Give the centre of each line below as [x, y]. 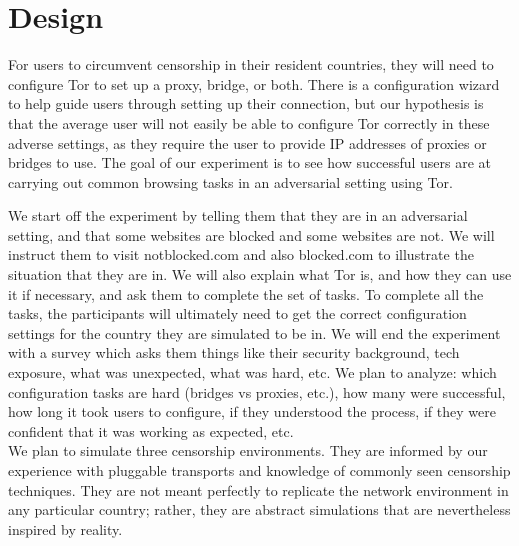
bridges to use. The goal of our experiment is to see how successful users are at [250, 162]
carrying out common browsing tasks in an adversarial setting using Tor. [230, 181]
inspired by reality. [65, 528]
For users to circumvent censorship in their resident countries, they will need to [251, 64]
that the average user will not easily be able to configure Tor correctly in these [249, 122]
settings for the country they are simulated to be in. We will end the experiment [254, 332]
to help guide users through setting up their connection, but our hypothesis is [246, 103]
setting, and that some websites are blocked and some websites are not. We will [251, 234]
